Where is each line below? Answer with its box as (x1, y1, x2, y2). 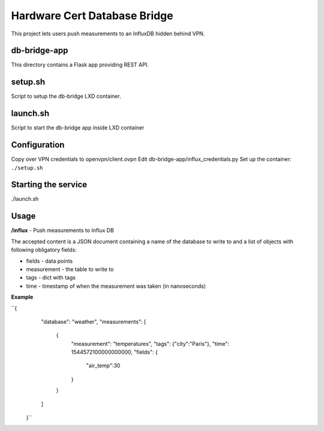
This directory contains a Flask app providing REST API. (11, 61, 149, 68)
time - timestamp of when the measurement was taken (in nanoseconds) (26, 282, 206, 290)
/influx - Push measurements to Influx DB (11, 227, 114, 234)
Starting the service (11, 180, 87, 190)
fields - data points (26, 257, 73, 264)
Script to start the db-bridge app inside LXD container (11, 124, 145, 131)
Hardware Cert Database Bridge (11, 9, 173, 22)
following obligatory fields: (11, 246, 77, 254)
